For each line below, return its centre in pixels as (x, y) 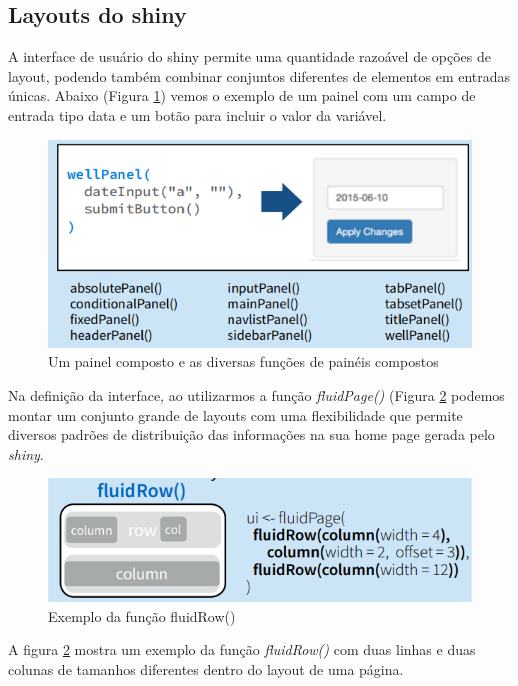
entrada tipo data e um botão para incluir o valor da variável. (197, 114)
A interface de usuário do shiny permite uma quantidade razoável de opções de (249, 56)
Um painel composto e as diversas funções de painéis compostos (243, 361)
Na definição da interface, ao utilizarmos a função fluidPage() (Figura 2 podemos (256, 395)
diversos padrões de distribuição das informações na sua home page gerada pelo (251, 434)
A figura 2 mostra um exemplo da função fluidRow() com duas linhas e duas (242, 649)
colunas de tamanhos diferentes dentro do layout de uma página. (206, 668)
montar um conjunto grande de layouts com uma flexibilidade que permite (235, 414)
